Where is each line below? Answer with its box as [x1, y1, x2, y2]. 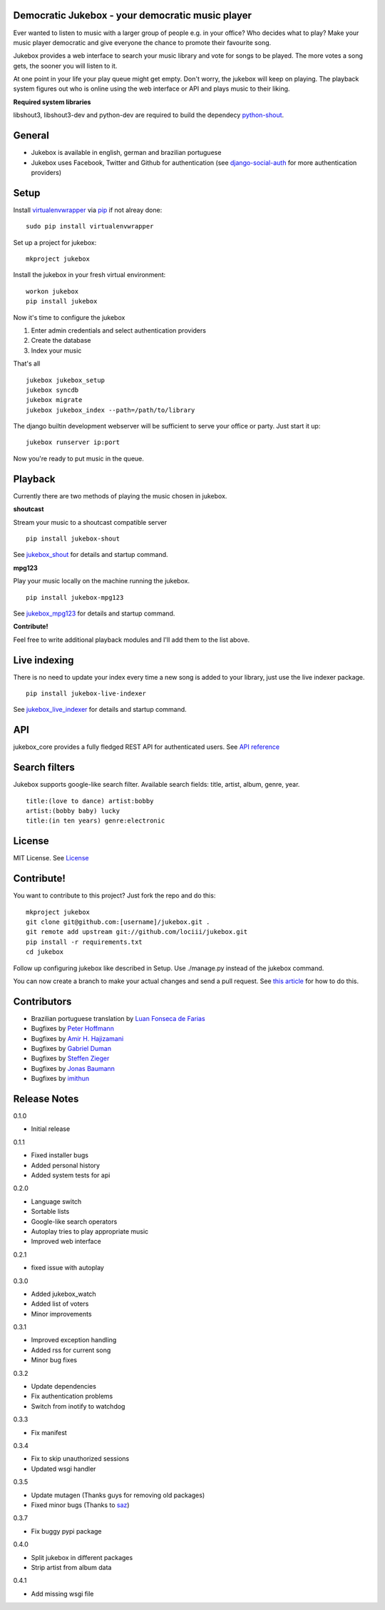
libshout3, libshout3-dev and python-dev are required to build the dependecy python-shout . [13, 111, 284, 119]
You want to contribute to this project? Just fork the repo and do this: [13, 891, 216, 900]
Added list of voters [31, 1299, 89, 1308]
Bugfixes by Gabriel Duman [31, 1044, 112, 1052]
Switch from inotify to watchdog [31, 1402, 125, 1410]
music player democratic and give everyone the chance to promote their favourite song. [13, 38, 272, 46]
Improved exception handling [31, 1336, 117, 1344]
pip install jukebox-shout [26, 534, 120, 543]
